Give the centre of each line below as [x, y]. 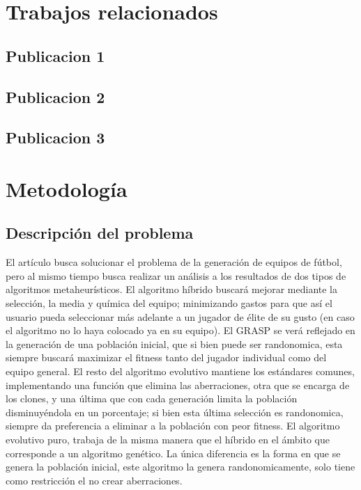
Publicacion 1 [55, 55]
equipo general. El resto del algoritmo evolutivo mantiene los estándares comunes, [180, 371]
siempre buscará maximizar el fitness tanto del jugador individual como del [166, 357]
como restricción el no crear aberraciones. [94, 480]
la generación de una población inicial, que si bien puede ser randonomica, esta [174, 343]
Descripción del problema [100, 233]
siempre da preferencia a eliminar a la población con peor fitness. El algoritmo [173, 426]
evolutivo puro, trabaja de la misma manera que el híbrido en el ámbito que [168, 440]
